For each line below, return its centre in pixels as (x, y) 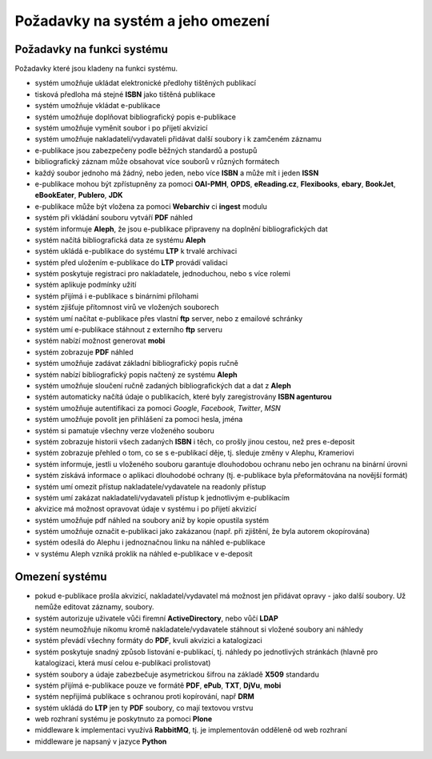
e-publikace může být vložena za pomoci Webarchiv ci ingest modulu (151, 206)
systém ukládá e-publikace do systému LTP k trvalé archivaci (136, 251)
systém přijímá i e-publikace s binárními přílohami (117, 295)
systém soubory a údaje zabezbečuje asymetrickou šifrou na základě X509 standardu (177, 674)
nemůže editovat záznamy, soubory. (95, 607)
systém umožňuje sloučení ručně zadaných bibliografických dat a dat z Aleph (163, 386)
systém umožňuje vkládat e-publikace (98, 106)
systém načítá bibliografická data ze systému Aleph (120, 239)
